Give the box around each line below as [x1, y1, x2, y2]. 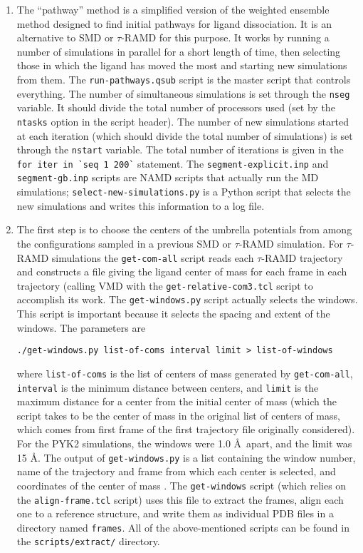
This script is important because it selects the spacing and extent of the [16, 306, 330, 321]
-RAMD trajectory [261, 250, 343, 265]
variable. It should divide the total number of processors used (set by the [16, 100, 335, 115]
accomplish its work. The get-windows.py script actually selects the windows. [16, 292, 358, 307]
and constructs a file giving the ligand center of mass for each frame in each [16, 264, 347, 279]
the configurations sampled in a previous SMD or [16, 235, 231, 250]
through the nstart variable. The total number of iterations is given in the [16, 142, 344, 157]
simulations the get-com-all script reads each [51, 250, 254, 265]
